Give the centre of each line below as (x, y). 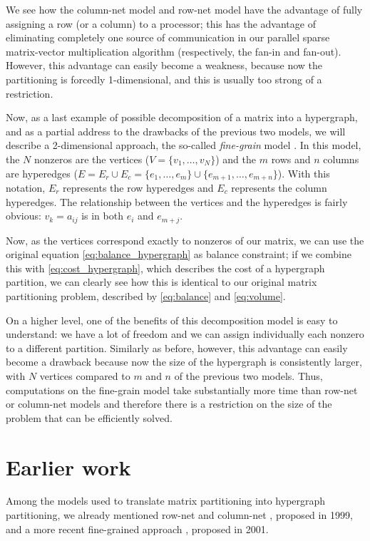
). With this (304, 173)
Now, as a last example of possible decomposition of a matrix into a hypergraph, (182, 117)
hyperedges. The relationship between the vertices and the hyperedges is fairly (177, 201)
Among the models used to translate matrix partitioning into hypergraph (166, 501)
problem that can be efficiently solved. (89, 417)
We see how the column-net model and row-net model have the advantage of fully (184, 9)
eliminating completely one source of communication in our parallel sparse (168, 37)
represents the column (279, 187)
